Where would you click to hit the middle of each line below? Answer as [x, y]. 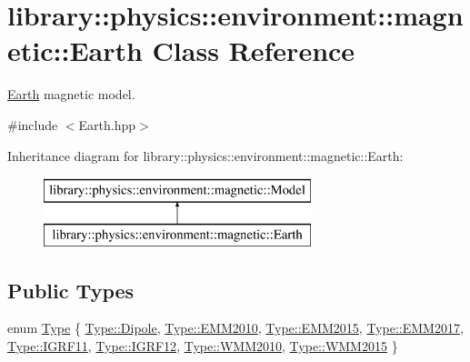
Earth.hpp [107, 124]
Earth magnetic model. [71, 94]
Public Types [71, 290]
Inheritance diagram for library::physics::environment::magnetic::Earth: [205, 155]
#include [33, 124]
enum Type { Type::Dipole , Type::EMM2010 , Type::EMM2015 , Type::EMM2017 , [235, 328]
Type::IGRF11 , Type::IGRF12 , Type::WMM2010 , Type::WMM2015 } [203, 346]
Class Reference [254, 50]
